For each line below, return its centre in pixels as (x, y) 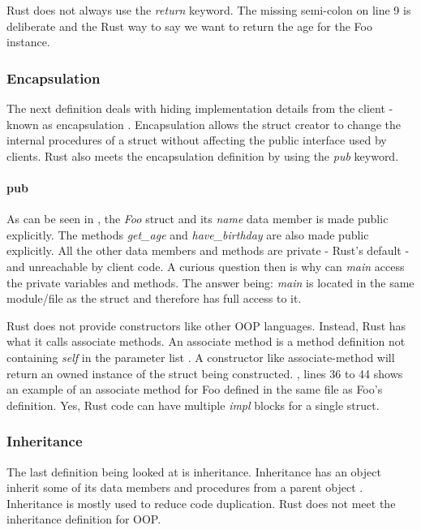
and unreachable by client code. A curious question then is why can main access (206, 266)
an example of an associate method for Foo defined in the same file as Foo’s (195, 389)
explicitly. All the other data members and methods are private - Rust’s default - (208, 250)
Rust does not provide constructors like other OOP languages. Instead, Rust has (206, 325)
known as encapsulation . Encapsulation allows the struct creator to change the (204, 124)
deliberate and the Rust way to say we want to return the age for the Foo (189, 26)
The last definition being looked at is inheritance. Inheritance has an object (194, 471)
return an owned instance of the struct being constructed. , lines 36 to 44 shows (205, 373)
